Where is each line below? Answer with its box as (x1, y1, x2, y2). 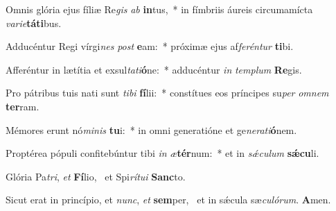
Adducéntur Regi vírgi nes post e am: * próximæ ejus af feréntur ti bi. (6, 39, 294, 53)
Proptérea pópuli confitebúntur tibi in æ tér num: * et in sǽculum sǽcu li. (6, 146, 319, 160)
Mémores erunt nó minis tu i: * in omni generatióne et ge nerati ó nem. (6, 122, 297, 137)
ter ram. (6, 99, 39, 113)
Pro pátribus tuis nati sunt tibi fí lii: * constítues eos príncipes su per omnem (6, 85, 329, 100)
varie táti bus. (6, 15, 62, 30)
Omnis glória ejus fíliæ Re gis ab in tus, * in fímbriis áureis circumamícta (6, 2, 313, 16)
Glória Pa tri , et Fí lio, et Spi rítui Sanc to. (6, 169, 186, 183)
